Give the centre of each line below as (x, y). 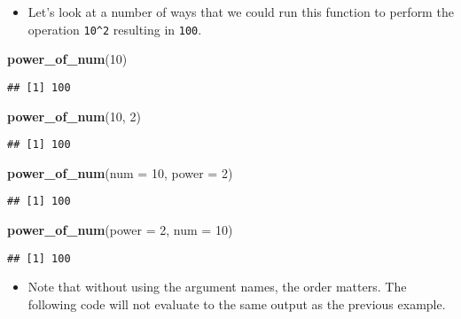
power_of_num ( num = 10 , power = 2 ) (120, 172)
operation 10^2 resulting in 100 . (115, 29)
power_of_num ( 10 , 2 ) (74, 116)
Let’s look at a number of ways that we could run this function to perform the (241, 12)
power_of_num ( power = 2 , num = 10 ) (120, 230)
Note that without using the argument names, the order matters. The (217, 287)
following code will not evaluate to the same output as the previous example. (237, 303)
